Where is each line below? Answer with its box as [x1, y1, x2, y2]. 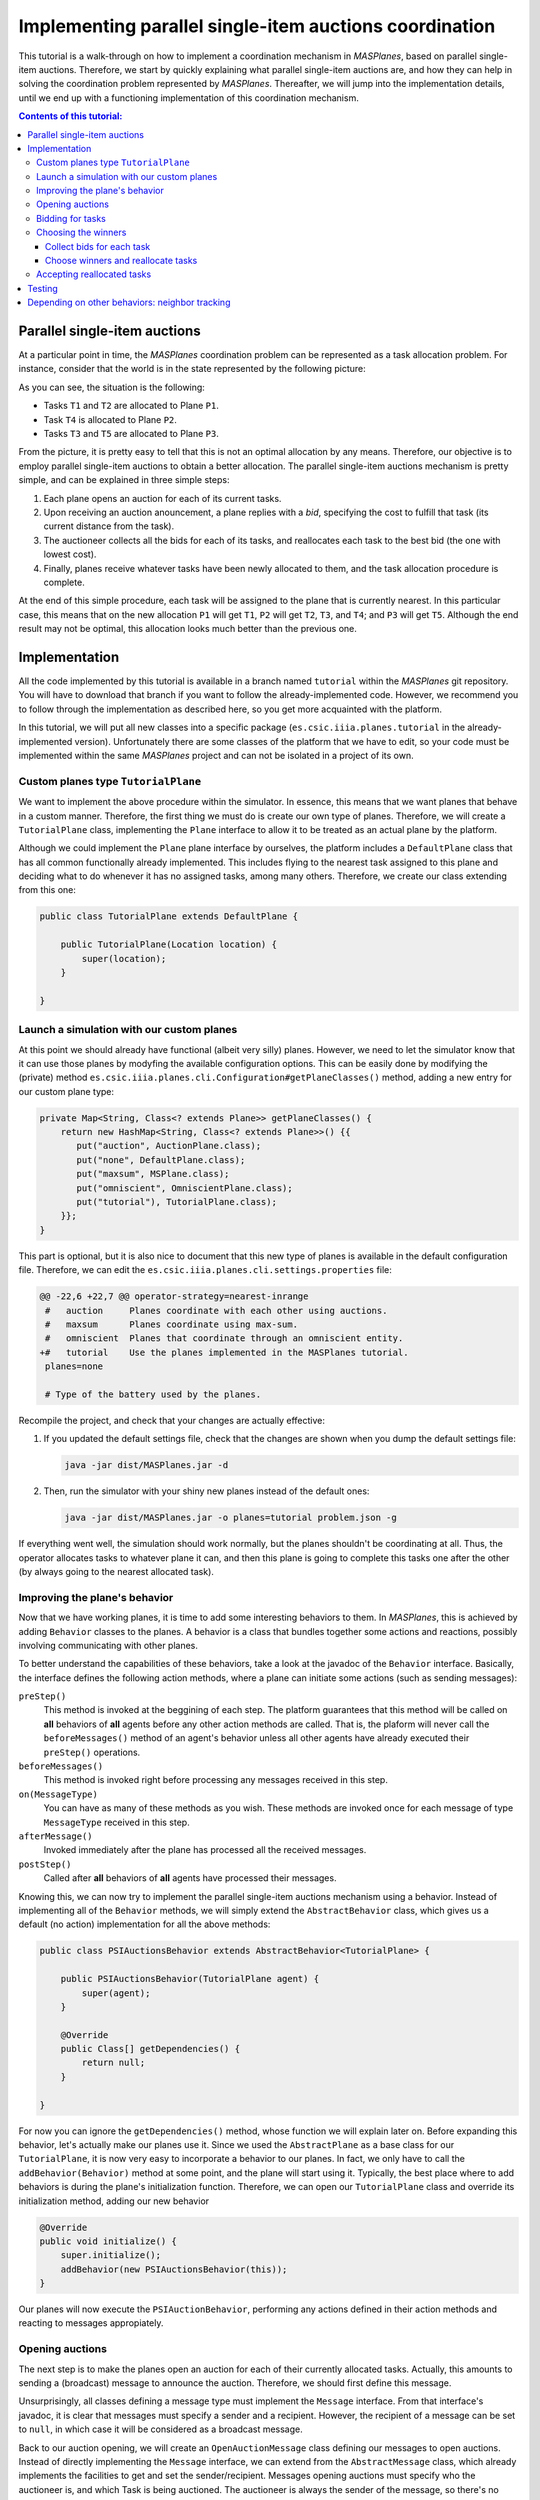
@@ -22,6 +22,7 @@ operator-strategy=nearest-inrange [39, 1291, 309, 1302]
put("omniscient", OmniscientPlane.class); [76, 1182, 294, 1194]
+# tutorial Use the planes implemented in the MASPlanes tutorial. [39, 1346, 409, 1358]
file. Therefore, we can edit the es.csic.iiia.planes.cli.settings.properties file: [18, 1264, 392, 1276]
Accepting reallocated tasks [36, 268, 152, 280]
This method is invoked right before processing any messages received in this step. [43, 1774, 389, 1786]
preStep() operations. [43, 1746, 141, 1758]
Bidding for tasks [36, 212, 107, 224]
